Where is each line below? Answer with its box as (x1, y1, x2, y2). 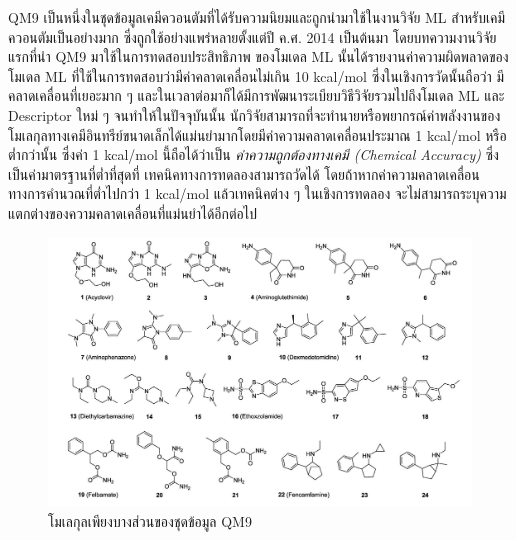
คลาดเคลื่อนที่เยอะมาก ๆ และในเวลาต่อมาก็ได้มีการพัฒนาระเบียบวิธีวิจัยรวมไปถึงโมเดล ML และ (8, 85, 505, 106)
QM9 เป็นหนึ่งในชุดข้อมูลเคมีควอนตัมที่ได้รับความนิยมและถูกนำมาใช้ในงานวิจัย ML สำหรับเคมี (8, 7, 505, 27)
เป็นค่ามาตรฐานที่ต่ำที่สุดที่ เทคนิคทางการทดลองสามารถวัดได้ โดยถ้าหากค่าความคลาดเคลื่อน (8, 163, 480, 184)
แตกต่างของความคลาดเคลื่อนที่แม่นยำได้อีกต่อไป (8, 202, 257, 223)
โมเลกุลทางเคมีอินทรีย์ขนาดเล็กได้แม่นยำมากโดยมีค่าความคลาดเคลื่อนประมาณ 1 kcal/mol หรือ (8, 124, 507, 145)
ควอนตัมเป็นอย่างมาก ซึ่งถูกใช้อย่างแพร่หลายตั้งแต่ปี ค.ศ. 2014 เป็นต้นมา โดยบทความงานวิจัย (8, 26, 497, 47)
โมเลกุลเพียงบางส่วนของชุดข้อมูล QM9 (48, 510, 252, 531)
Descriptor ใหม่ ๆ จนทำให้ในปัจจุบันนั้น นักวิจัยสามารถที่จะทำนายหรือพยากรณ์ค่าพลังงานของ (8, 104, 501, 125)
